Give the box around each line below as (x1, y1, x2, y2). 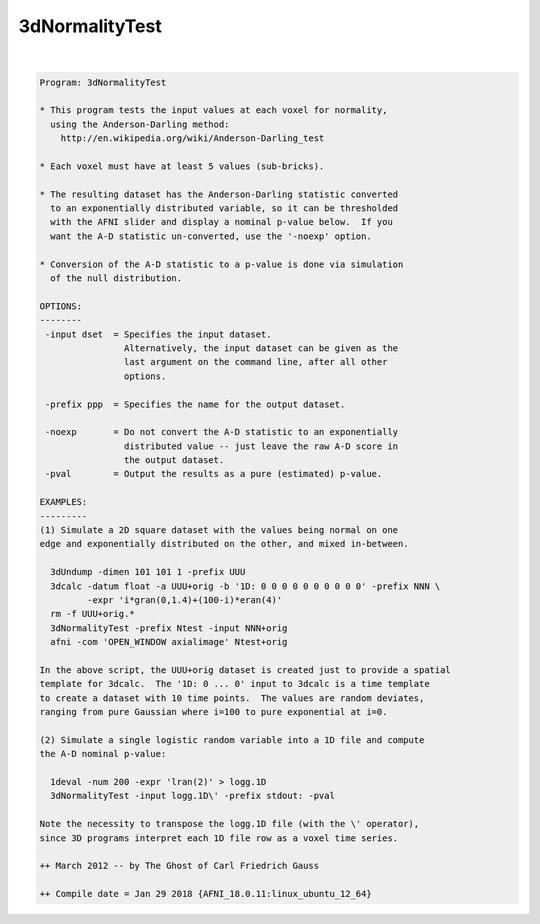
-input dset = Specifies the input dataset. (45, 328, 272, 340)
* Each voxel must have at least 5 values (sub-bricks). (39, 160, 325, 172)
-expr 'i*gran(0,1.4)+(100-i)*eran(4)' (86, 594, 283, 605)
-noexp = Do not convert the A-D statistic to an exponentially (45, 426, 399, 438)
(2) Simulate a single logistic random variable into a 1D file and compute (39, 734, 425, 745)
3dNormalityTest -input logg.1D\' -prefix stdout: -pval (50, 790, 335, 802)
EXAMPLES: (39, 496, 88, 508)
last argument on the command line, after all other (123, 356, 388, 368)
